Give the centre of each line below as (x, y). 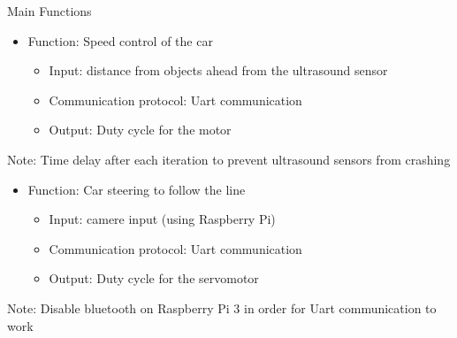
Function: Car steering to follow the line (137, 189)
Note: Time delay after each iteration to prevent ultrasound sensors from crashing (229, 159)
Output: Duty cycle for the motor (140, 130)
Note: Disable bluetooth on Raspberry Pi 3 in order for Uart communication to (222, 307)
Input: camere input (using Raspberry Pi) (162, 219)
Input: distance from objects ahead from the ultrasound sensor (218, 70)
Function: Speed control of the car (120, 40)
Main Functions (50, 11)
